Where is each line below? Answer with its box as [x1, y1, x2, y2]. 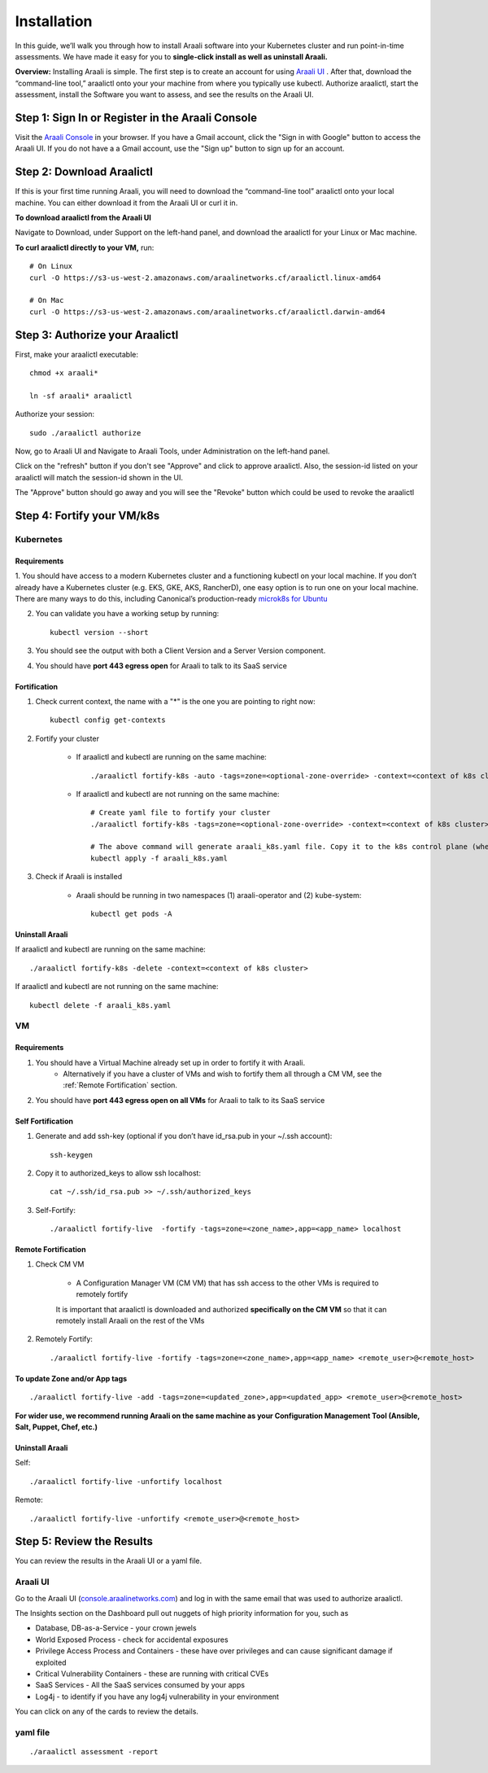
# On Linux [29, 261, 73, 271]
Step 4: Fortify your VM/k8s [15, 509, 160, 523]
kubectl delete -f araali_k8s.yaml [29, 1000, 172, 1009]
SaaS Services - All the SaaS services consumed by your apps [35, 1680, 246, 1690]
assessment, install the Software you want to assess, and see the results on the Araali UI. [15, 90, 314, 99]
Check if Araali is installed [35, 872, 122, 882]
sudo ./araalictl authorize [29, 428, 142, 437]
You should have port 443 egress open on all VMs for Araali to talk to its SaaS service [35, 1095, 325, 1105]
